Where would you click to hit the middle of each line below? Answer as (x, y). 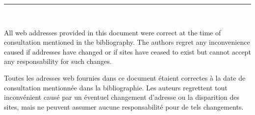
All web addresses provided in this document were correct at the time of (113, 32)
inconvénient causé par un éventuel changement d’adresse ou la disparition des (122, 97)
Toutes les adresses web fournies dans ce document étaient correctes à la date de (125, 77)
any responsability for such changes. (58, 61)
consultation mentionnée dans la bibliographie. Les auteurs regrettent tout (116, 87)
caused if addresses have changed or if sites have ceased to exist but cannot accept (127, 51)
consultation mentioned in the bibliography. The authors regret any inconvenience (127, 42)
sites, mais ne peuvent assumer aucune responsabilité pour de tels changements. (124, 106)
